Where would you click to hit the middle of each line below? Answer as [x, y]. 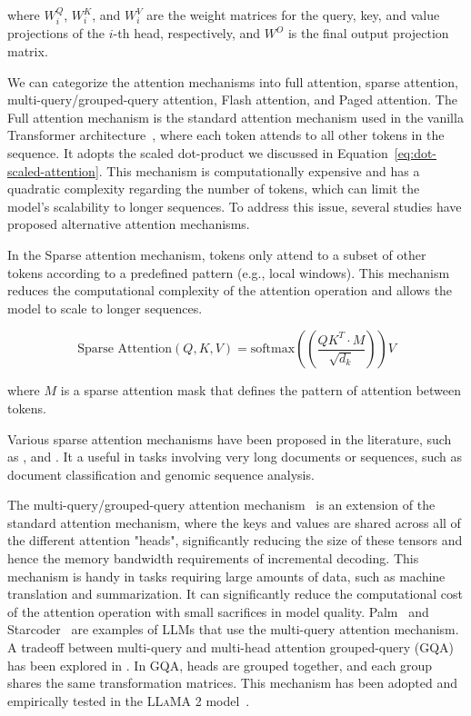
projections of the [56, 33]
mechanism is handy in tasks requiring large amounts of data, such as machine [226, 576]
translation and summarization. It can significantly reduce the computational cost [235, 594]
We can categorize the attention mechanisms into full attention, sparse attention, [233, 81]
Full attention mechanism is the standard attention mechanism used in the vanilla [235, 117]
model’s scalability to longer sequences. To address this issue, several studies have [235, 206]
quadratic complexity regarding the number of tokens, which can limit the [214, 189]
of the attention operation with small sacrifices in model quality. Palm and [218, 611]
